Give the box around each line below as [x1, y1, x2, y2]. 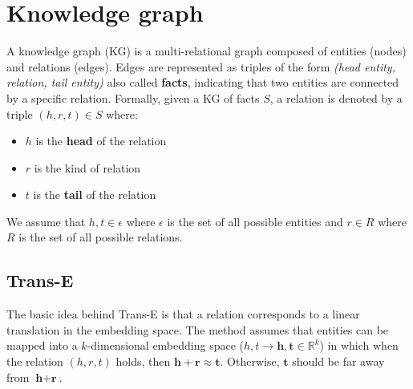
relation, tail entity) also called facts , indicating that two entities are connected [6, 74, 399, 91]
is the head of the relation [35, 132, 167, 149]
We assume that [6, 213, 86, 229]
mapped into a [6, 337, 78, 354]
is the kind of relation [34, 159, 141, 176]
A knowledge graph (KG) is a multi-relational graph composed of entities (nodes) [6, 43, 407, 59]
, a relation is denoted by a [269, 89, 403, 106]
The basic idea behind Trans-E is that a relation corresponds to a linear [6, 306, 360, 322]
